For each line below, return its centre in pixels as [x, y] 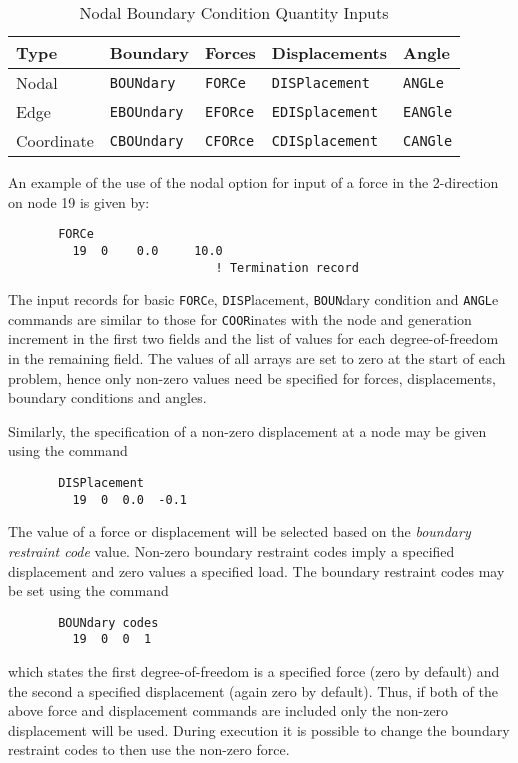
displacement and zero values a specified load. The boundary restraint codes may [256, 570]
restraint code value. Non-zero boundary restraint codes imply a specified [231, 550]
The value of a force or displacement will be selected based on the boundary [239, 531]
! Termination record [287, 267]
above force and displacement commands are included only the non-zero [228, 710]
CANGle [428, 140]
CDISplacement [325, 140]
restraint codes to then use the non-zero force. [149, 749]
